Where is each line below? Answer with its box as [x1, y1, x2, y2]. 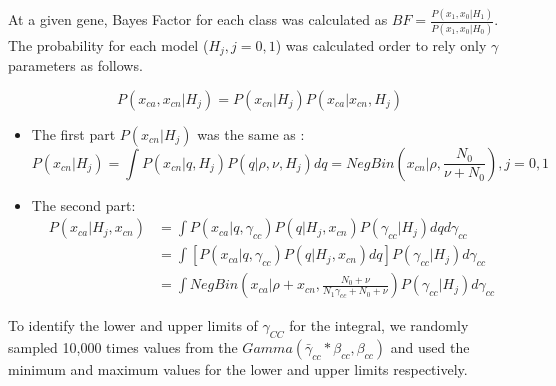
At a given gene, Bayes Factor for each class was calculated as [8, 9, 388, 30]
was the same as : [197, 123, 305, 144]
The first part [31, 123, 116, 144]
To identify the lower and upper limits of [8, 315, 258, 336]
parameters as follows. [8, 55, 143, 76]
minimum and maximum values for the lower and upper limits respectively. [8, 359, 468, 380]
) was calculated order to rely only [275, 34, 487, 55]
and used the [390, 337, 470, 358]
